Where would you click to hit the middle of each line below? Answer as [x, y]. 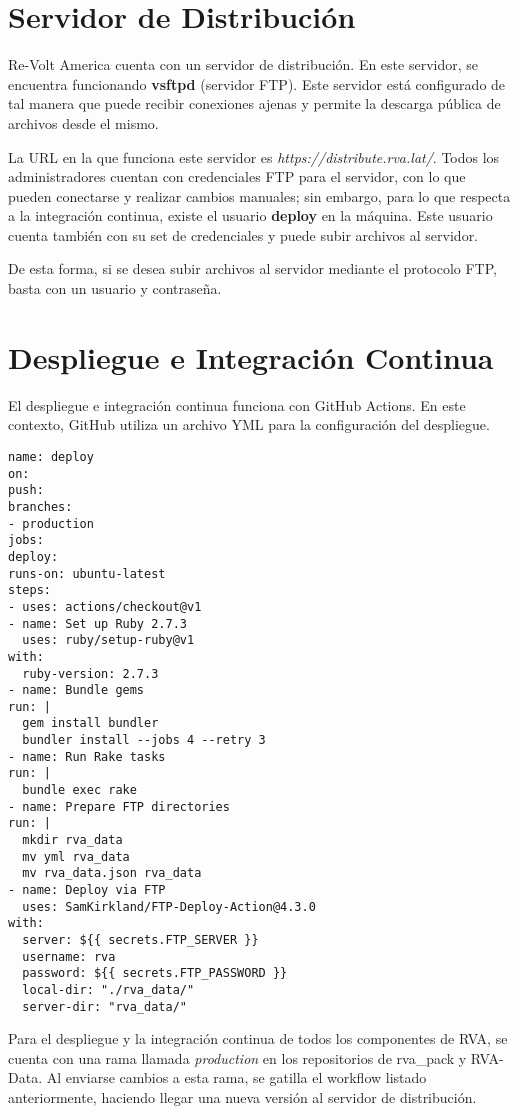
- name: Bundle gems [76, 690]
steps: [29, 590]
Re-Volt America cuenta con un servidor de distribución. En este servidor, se [243, 64]
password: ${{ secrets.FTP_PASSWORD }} [155, 973]
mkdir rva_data [72, 840]
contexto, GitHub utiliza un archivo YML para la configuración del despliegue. [249, 424]
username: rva [69, 956]
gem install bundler [90, 723]
